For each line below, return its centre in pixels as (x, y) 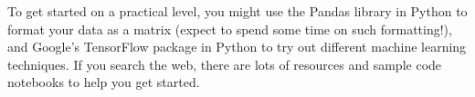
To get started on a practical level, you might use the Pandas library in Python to (237, 11)
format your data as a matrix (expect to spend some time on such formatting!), (230, 29)
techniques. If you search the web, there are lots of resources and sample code (225, 64)
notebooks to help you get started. (104, 82)
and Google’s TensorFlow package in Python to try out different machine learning (237, 47)
